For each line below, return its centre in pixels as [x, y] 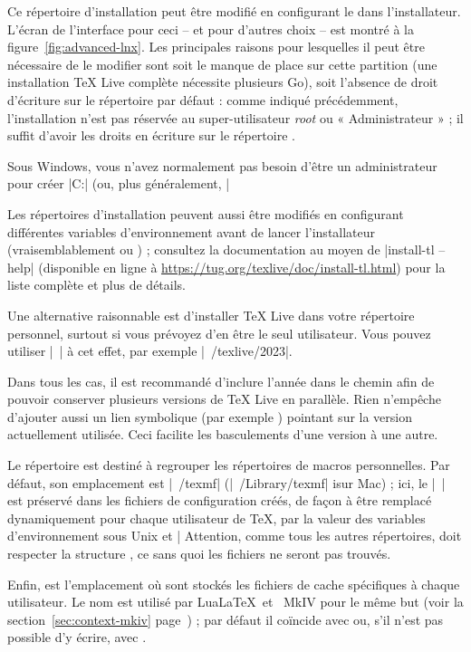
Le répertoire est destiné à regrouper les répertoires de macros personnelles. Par [229, 465]
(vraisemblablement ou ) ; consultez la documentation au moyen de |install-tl [221, 249]
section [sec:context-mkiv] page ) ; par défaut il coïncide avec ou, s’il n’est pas [226, 619]
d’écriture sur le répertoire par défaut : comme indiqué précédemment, [203, 99]
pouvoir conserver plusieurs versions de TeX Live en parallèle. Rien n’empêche [224, 399]
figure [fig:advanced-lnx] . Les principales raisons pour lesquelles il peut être [216, 47]
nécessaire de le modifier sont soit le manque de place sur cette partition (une [222, 64]
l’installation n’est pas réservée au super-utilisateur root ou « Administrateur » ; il [235, 117]
